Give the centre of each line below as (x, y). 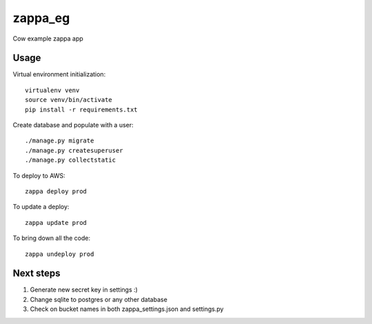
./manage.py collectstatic (71, 160)
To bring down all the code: (52, 238)
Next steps (37, 273)
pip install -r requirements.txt (81, 109)
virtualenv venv (52, 90)
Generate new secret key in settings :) (84, 290)
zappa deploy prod (56, 191)
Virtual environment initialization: (59, 74)
